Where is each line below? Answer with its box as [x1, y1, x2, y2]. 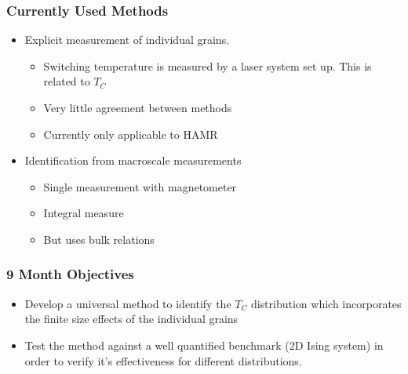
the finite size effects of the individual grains [24, 310, 239, 327]
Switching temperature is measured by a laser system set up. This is [43, 57, 372, 74]
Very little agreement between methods [43, 100, 232, 115]
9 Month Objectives [6, 264, 134, 284]
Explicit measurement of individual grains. [24, 31, 230, 48]
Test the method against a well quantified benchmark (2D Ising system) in [24, 336, 384, 353]
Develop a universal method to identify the [24, 295, 231, 311]
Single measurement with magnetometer [43, 178, 237, 194]
